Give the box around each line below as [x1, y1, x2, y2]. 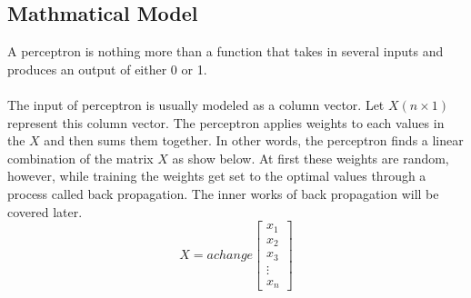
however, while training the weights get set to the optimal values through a [7, 166, 426, 185]
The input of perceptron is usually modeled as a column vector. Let [7, 94, 385, 114]
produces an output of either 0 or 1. [7, 59, 207, 78]
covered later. [7, 202, 83, 221]
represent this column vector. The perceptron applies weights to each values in [7, 113, 445, 132]
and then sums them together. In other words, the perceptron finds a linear [44, 131, 464, 150]
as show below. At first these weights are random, [172, 148, 449, 167]
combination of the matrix [7, 148, 154, 167]
